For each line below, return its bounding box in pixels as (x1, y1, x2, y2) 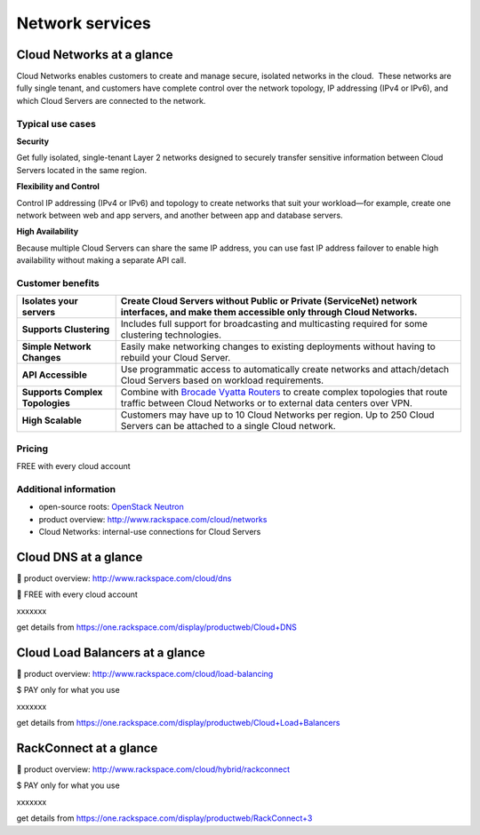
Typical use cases (16, 117, 97, 130)
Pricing (16, 442, 49, 455)
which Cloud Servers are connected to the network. (16, 95, 206, 106)
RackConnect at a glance (16, 740, 158, 755)
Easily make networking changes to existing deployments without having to (120, 340, 436, 353)
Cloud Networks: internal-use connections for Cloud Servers (38, 526, 261, 537)
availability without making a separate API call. (16, 255, 187, 266)
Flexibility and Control (16, 181, 100, 192)
